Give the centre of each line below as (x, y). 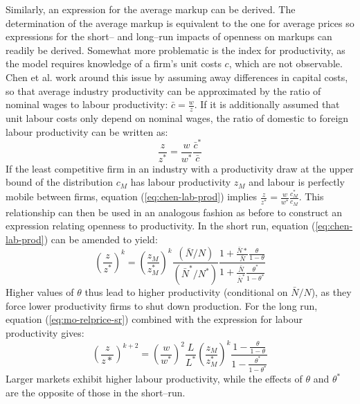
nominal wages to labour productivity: (87, 104)
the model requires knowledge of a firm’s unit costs (114, 63)
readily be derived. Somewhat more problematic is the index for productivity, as (175, 50)
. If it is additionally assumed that (267, 104)
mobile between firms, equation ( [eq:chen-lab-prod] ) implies (132, 196)
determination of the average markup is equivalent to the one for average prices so (180, 23)
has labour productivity (181, 182)
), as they (331, 292)
